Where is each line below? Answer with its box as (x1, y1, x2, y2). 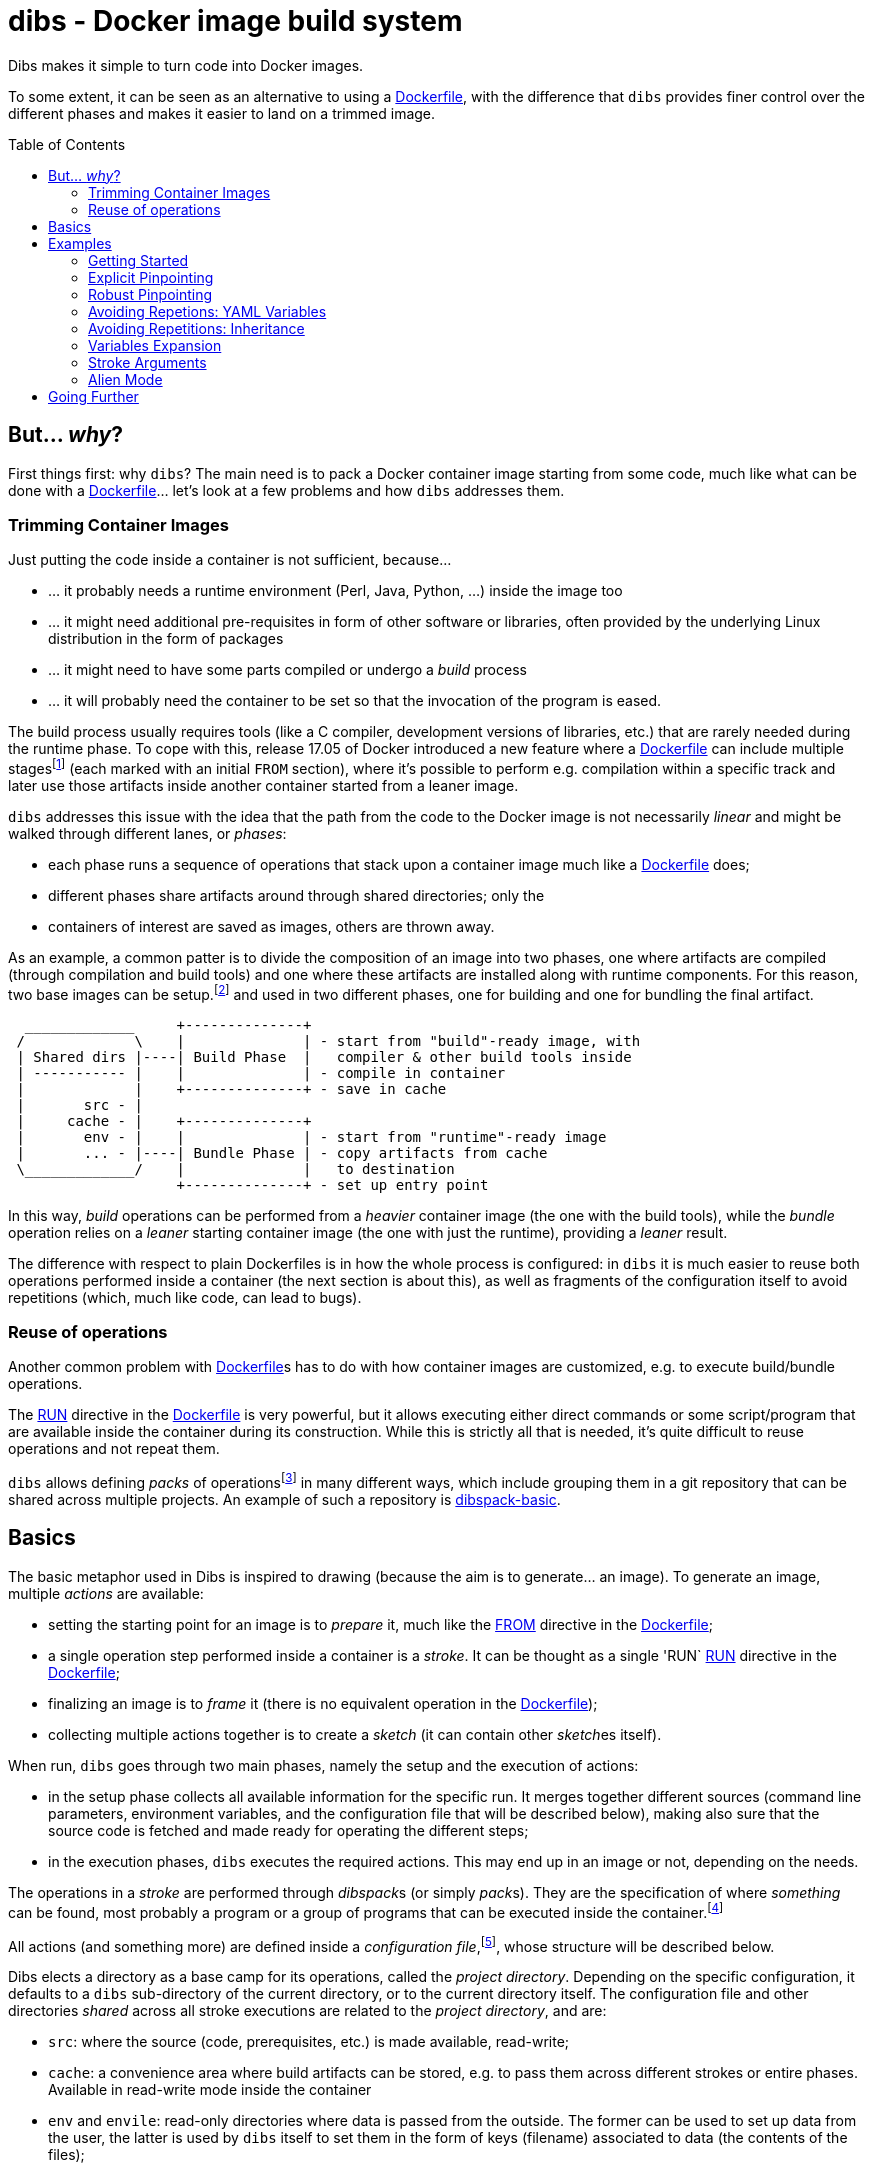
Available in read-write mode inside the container (48, 2081, 372, 2099)
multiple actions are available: (8, 1584, 204, 1602)
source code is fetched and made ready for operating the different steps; (48, 1821, 529, 1839)
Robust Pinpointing (88, 285, 213, 303)
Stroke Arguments (88, 353, 207, 371)
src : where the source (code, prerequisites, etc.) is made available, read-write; (48, 2033, 570, 2051)
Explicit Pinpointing (88, 268, 214, 286)
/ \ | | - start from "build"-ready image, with (16, 1032, 641, 1049)
